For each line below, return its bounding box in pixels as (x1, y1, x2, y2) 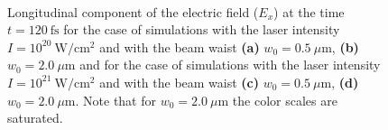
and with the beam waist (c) (99, 72, 259, 91)
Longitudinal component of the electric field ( (7, 2, 259, 21)
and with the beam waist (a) (99, 37, 260, 56)
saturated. (7, 108, 63, 127)
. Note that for (75, 90, 156, 109)
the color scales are (232, 90, 337, 109)
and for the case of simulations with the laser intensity (79, 55, 381, 74)
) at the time (273, 2, 345, 21)
